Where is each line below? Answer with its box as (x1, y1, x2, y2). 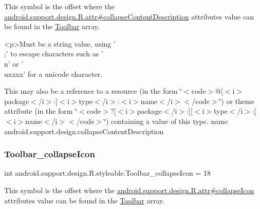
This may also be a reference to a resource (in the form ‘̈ (4, 86, 182, 96)
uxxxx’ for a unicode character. (4, 68, 103, 79)
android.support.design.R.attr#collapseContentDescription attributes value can (4, 11, 254, 22)
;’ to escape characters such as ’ (4, 48, 103, 59)
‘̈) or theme (219, 95, 254, 106)
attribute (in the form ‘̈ (4, 106, 78, 116)
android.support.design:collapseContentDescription (4, 126, 164, 136)
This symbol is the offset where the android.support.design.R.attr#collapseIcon (4, 184, 254, 195)
